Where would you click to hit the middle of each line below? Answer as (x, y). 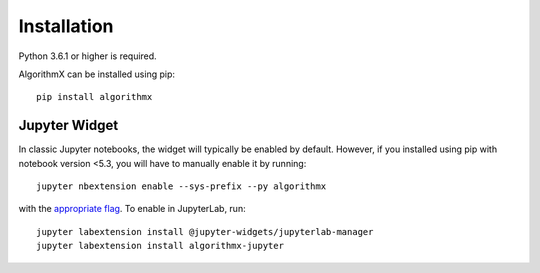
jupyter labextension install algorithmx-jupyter (160, 246)
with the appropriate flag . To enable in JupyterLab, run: (132, 209)
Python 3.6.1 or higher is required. (87, 56)
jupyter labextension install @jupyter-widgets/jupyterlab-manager (205, 231)
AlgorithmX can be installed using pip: (96, 74)
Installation (66, 26)
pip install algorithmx (94, 97)
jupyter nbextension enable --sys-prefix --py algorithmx (181, 186)
